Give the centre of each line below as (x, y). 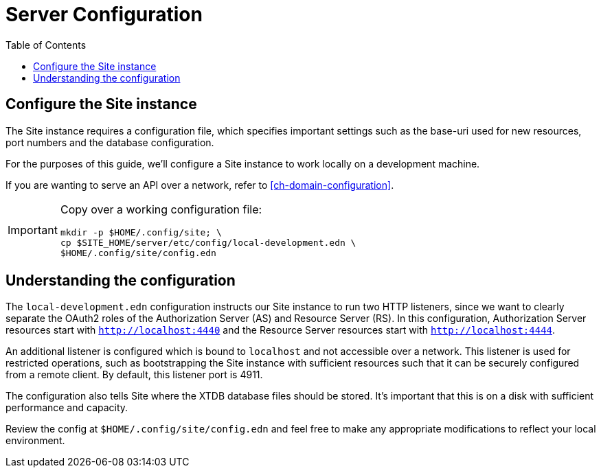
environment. (35, 441)
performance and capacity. (67, 408)
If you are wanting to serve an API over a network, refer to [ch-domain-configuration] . (200, 185)
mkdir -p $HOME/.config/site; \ (141, 232)
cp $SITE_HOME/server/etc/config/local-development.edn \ (208, 242)
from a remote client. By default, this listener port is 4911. (134, 375)
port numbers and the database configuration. (110, 142)
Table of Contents (46, 45)
